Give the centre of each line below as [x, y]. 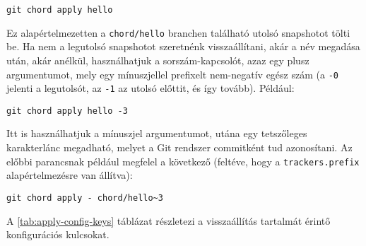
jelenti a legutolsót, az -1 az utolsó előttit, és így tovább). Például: [150, 88]
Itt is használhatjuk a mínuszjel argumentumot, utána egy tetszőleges [157, 133]
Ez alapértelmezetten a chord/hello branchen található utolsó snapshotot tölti [178, 32]
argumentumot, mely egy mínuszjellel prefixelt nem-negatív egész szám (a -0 [172, 74]
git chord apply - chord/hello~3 [85, 198]
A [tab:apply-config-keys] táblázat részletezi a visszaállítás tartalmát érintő [169, 220]
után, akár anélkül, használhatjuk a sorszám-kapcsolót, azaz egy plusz [158, 60]
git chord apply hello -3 [67, 111]
